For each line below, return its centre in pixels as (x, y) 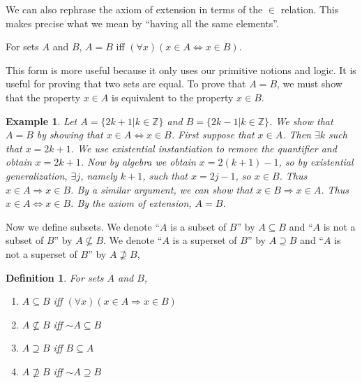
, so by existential (316, 162)
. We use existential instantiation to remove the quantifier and (204, 148)
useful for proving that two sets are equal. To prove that (126, 84)
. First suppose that (213, 135)
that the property (43, 97)
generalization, (37, 175)
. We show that (301, 121)
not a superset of (42, 253)
